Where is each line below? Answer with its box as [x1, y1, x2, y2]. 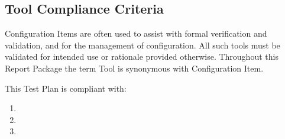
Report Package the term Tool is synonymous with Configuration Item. [5, 62, 264, 74]
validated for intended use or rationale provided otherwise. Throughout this [5, 50, 278, 63]
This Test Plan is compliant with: [5, 82, 127, 94]
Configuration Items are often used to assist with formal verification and [5, 27, 267, 40]
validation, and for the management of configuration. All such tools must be [5, 38, 280, 51]
